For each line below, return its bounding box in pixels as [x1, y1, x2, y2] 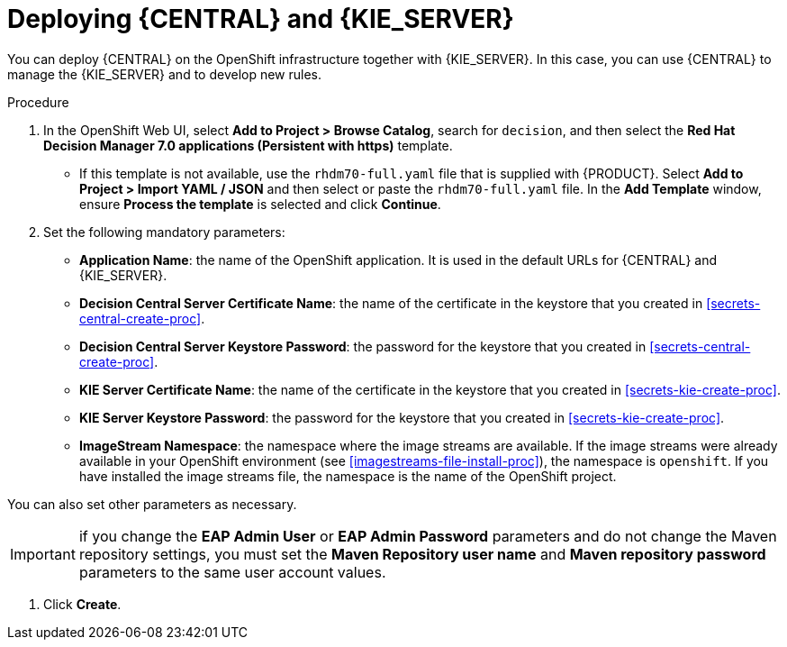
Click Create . [43, 596, 122, 612]
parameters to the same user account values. [78, 562, 386, 581]
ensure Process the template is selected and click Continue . [79, 196, 441, 212]
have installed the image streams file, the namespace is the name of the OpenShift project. [79, 468, 617, 484]
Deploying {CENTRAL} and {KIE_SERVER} [7, 4, 514, 34]
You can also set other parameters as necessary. [7, 496, 297, 512]
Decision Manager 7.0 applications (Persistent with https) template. [43, 137, 453, 153]
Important [10, 544, 76, 563]
